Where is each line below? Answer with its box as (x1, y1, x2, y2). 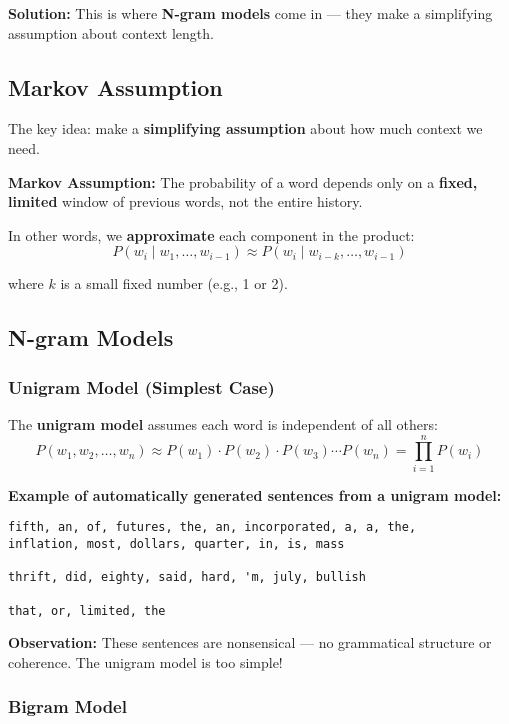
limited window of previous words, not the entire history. (8, 191, 363, 212)
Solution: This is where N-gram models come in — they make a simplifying (8, 3, 493, 23)
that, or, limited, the (8, 603, 166, 618)
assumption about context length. (8, 22, 214, 43)
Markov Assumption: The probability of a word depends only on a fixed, (8, 171, 478, 192)
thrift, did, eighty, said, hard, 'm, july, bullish (8, 570, 366, 585)
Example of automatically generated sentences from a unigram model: (8, 484, 502, 505)
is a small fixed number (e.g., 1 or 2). (60, 273, 288, 294)
